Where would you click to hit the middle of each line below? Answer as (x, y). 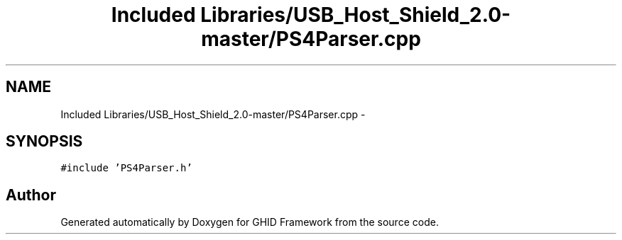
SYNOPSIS (44, 142)
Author (31, 195)
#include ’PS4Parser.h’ (126, 168)
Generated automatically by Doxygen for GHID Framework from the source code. (250, 222)
